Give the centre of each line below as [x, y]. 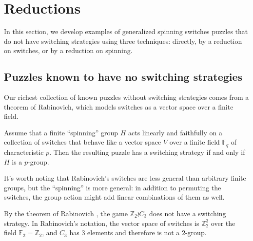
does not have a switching [187, 213]
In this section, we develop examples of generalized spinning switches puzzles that [126, 31]
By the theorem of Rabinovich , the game [66, 213]
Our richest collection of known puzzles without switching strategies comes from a [126, 97]
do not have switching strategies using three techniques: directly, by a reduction [123, 41]
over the [223, 223]
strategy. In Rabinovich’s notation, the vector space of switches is [102, 223]
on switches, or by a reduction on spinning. [68, 50]
